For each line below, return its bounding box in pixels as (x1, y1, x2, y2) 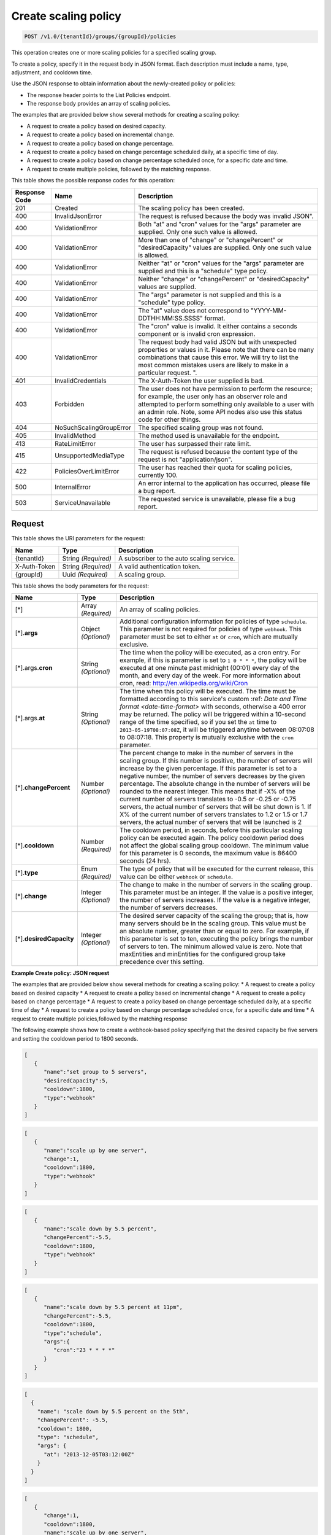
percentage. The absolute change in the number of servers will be (120, 779, 311, 788)
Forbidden (54, 400, 85, 408)
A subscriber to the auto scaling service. (118, 554, 235, 562)
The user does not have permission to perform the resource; (138, 384, 313, 393)
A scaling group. (118, 570, 166, 578)
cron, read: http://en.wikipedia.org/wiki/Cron (120, 678, 248, 687)
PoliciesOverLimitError (54, 467, 120, 475)
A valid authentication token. (118, 562, 201, 570)
